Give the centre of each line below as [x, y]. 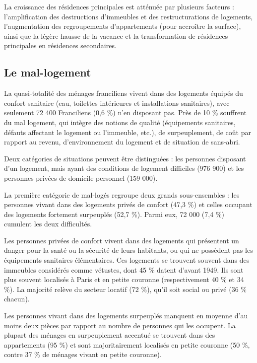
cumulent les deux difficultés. [48, 224]
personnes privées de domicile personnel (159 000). [81, 178]
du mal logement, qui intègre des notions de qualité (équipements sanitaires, [120, 122]
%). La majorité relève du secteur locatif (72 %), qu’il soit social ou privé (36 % [125, 289]
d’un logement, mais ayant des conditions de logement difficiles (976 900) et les [124, 168]
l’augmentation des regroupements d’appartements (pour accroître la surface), [123, 26]
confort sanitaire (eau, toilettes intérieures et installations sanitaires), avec [117, 103]
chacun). [17, 299]
